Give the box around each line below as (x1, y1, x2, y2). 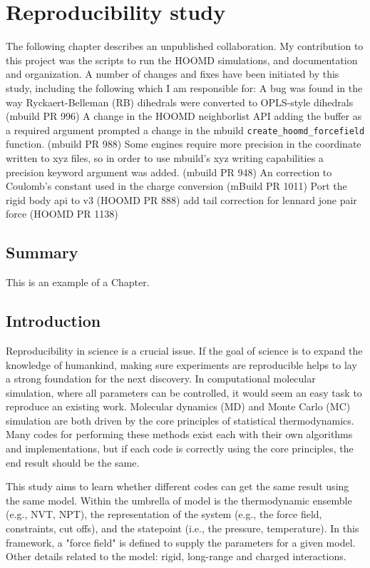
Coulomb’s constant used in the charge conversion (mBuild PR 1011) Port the (6, 178, 347, 193)
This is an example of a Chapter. (6, 275, 150, 290)
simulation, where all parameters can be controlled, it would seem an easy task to (6, 385, 362, 400)
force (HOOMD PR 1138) (6, 206, 118, 221)
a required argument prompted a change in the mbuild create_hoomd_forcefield (6, 122, 365, 137)
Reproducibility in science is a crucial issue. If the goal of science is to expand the (6, 343, 363, 357)
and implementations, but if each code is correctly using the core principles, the (6, 441, 354, 456)
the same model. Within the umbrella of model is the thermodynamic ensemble (6, 492, 352, 507)
